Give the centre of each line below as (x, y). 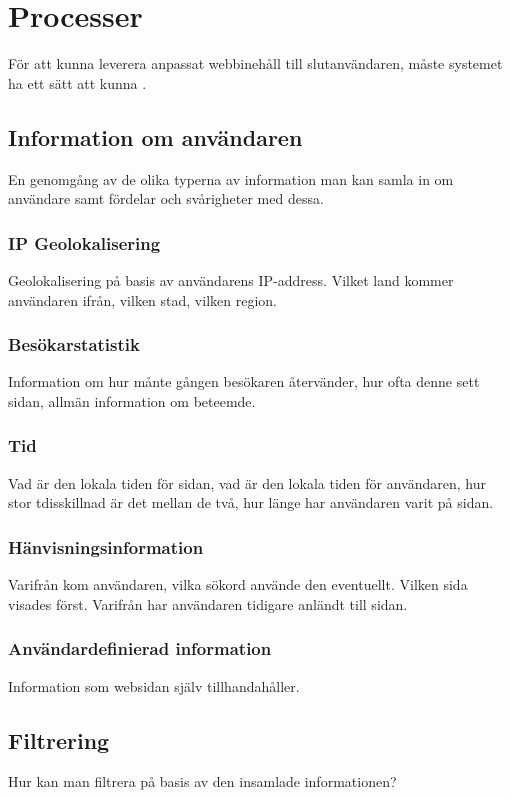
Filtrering (59, 739)
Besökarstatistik (74, 344)
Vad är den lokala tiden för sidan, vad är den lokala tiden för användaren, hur (247, 482)
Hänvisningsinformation (106, 546)
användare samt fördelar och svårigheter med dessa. (166, 198)
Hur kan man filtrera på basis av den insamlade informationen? (202, 781)
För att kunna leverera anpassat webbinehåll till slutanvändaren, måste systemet (255, 63)
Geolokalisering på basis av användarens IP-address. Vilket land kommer (231, 279)
